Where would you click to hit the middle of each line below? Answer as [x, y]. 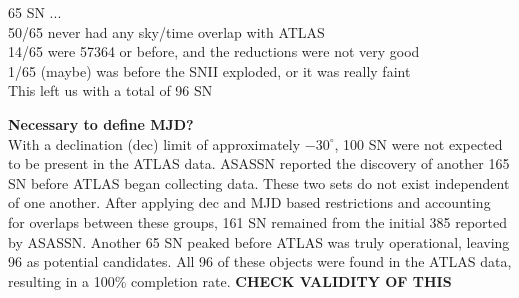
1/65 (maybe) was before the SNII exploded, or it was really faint [209, 70]
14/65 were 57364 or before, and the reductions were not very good [214, 51]
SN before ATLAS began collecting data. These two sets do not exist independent [259, 182]
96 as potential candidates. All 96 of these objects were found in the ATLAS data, [260, 261]
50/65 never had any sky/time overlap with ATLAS [166, 31]
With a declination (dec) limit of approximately [154, 143]
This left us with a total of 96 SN [110, 90]
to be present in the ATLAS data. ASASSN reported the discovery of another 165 [259, 163]
